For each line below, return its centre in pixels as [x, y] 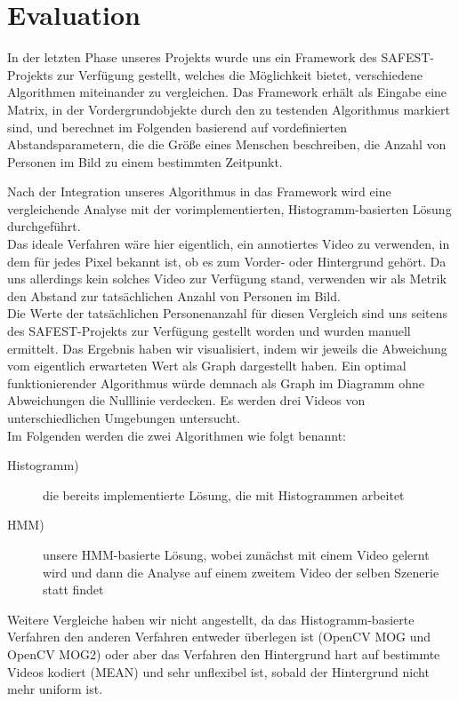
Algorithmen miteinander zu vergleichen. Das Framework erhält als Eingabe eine [227, 92]
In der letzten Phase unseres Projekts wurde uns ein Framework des [192, 57]
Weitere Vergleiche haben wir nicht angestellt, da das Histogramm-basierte [211, 619]
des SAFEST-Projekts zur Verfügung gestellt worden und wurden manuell [209, 331]
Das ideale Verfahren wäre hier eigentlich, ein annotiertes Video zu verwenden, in [229, 244]
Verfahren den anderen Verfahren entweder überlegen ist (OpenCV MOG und [219, 637]
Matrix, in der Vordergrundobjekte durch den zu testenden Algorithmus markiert [229, 109]
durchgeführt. [44, 226]
